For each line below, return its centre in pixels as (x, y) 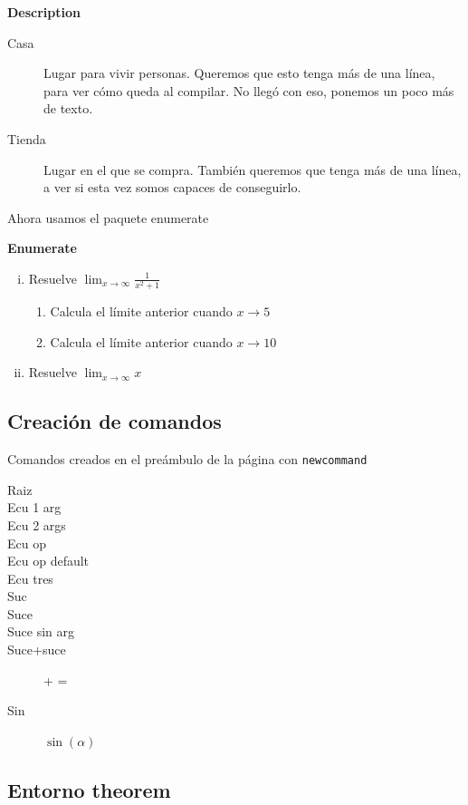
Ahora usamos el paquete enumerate (108, 217)
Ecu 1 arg (34, 507)
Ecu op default (48, 561)
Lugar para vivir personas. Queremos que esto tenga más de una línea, (239, 73)
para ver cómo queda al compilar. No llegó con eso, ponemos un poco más (249, 90)
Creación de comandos (115, 421)
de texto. (68, 108)
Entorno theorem (89, 789)
